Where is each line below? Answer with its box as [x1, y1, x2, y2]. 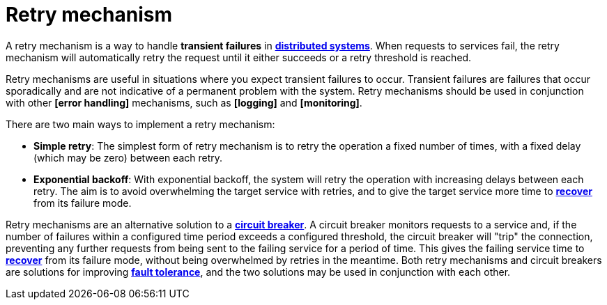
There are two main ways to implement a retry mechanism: [6, 118, 275, 130]
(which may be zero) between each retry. [33, 151, 223, 164]
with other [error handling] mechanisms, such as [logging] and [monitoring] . [6, 96, 362, 109]
